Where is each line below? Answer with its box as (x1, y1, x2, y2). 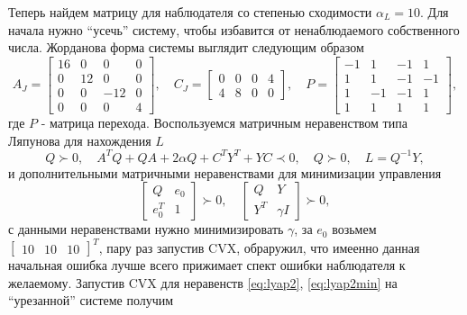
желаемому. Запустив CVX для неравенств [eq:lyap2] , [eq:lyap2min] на (8, 273, 398, 292)
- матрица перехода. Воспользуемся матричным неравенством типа (41, 112, 407, 131)
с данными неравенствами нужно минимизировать (8, 220, 284, 238)
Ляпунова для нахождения (8, 130, 151, 149)
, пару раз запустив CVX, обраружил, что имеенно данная (98, 238, 420, 256)
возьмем (332, 220, 377, 238)
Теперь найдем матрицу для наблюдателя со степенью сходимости (8, 3, 372, 21)
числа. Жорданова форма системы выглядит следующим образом (8, 38, 364, 57)
